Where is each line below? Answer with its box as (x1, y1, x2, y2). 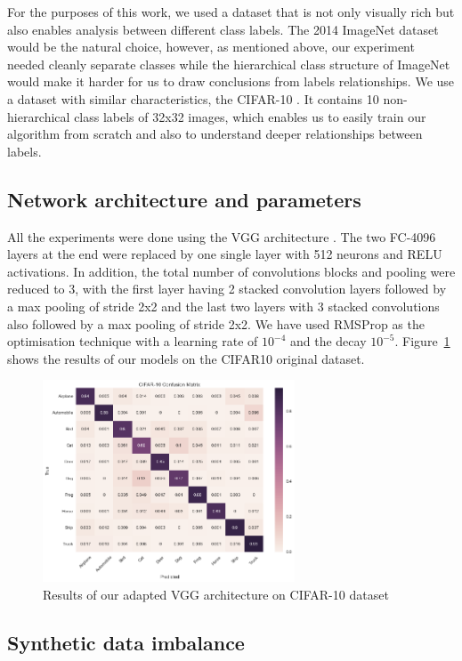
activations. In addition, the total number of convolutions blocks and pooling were (7, 262, 456, 280)
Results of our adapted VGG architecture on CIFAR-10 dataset (43, 584, 389, 603)
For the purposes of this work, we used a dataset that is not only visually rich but (7, 3, 455, 20)
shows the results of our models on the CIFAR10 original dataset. (7, 349, 365, 367)
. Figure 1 (394, 332, 450, 351)
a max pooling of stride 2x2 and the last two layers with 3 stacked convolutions (7, 296, 440, 315)
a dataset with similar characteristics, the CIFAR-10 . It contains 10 (7, 89, 379, 108)
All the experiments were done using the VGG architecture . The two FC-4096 (7, 227, 436, 246)
